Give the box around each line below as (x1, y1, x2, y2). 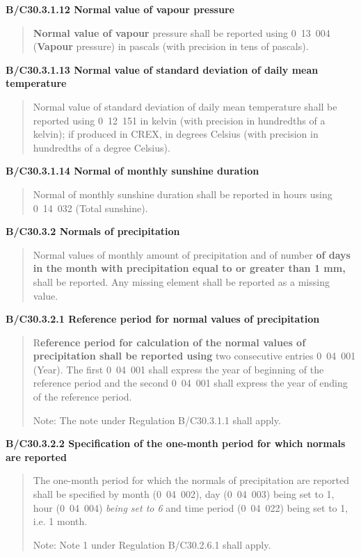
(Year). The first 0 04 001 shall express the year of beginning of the (33, 362, 324, 376)
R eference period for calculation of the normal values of (33, 334, 306, 349)
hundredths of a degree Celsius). (33, 140, 170, 154)
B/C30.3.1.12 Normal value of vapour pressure (6, 2, 234, 16)
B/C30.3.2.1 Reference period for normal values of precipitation (6, 312, 320, 326)
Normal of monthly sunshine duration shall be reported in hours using (33, 186, 332, 201)
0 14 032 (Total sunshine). (33, 200, 148, 215)
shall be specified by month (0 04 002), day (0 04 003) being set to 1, (33, 487, 335, 501)
